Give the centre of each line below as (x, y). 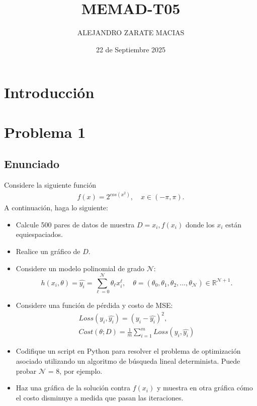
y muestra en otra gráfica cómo (205, 388)
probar (26, 371)
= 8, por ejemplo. (75, 371)
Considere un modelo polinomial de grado (80, 268)
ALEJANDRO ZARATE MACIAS (131, 32)
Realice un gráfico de (48, 251)
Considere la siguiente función (50, 185)
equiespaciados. (39, 234)
